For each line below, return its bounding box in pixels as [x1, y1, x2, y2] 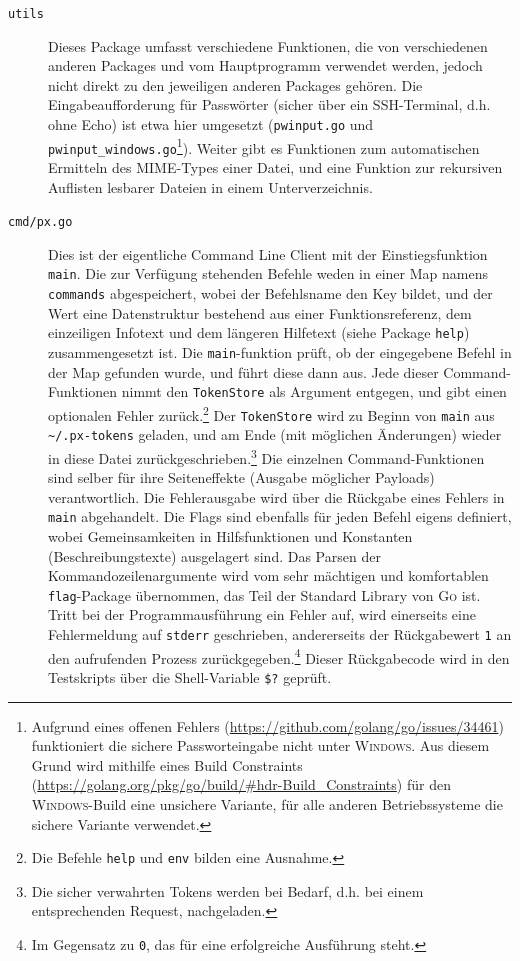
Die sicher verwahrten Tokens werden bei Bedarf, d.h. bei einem [31, 880, 424, 901]
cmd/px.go [8, 215, 73, 230]
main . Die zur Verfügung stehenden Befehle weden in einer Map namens [48, 263, 488, 284]
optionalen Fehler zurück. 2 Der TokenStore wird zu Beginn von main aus [48, 401, 495, 425]
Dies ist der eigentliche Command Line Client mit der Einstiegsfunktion [48, 243, 488, 264]
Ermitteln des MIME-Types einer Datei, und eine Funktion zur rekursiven [48, 157, 503, 177]
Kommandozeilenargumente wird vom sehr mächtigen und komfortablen [48, 565, 489, 586]
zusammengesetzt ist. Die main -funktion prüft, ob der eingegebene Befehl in [48, 342, 512, 362]
